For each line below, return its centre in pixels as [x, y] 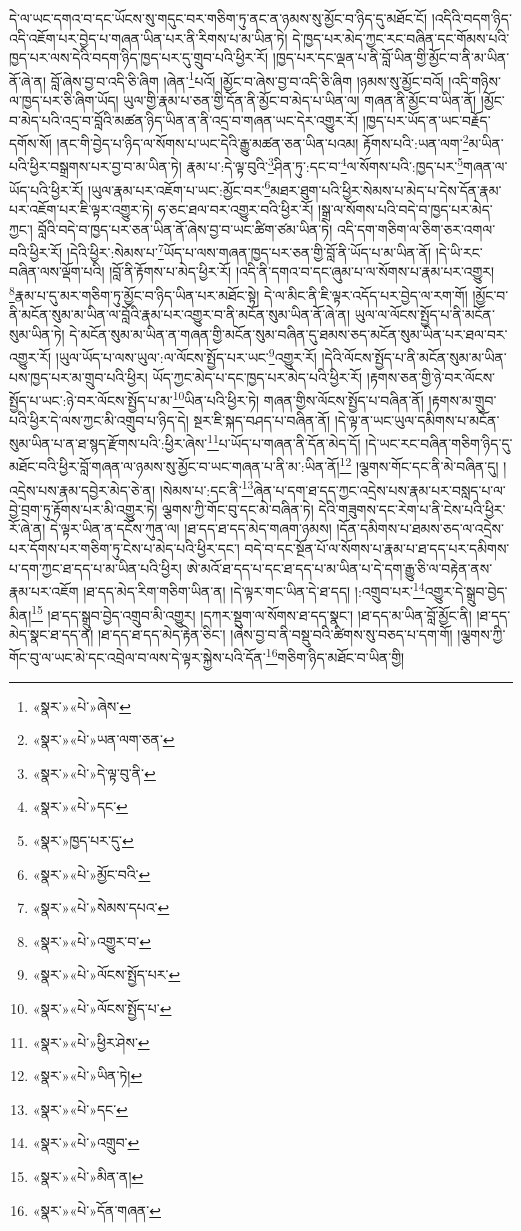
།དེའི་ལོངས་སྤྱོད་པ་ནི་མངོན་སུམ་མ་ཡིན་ [414, 357]
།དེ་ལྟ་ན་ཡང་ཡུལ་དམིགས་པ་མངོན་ [417, 419]
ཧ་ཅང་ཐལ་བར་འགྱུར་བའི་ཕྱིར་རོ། [235, 208]
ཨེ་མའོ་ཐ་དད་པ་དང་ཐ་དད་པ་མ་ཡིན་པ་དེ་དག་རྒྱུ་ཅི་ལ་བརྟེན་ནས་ [339, 567]
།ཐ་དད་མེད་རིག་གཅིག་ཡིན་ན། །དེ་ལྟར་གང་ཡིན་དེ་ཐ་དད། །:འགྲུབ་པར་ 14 [254, 589]
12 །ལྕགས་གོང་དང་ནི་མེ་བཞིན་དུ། [419, 465]
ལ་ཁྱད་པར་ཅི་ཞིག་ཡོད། [64, 100]
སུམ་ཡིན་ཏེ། [37, 333]
